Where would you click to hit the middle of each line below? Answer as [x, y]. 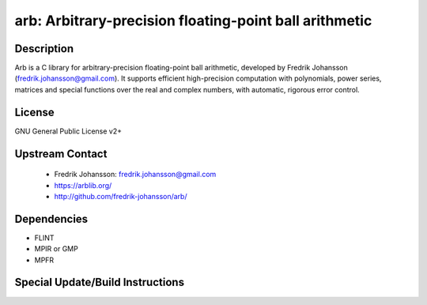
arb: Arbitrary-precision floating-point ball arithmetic [193, 21]
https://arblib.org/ [83, 185]
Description [44, 49]
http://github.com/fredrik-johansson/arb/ [121, 196]
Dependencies [51, 218]
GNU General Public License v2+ [68, 131]
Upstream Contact [61, 154]
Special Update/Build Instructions [100, 282]
